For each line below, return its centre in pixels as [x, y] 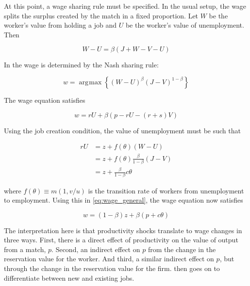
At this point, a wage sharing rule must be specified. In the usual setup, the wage [125, 6]
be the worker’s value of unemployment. [185, 25]
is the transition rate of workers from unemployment [166, 190]
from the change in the [182, 249]
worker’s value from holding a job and [60, 25]
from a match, [25, 249]
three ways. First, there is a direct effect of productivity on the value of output [121, 240]
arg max [90, 82]
